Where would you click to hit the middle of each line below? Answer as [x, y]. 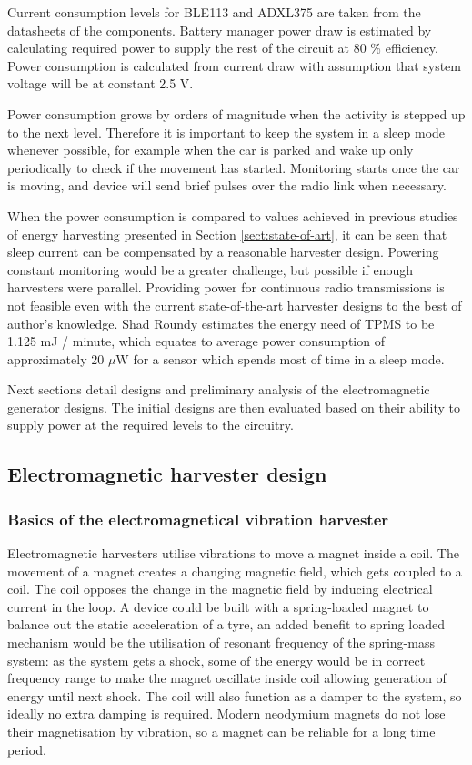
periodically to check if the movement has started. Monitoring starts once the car [234, 167]
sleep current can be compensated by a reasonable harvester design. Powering [223, 252]
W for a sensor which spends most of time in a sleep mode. [280, 358]
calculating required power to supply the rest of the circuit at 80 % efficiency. [223, 48]
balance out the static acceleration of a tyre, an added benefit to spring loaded [226, 624]
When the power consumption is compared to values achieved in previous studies [233, 215]
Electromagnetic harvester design [167, 474]
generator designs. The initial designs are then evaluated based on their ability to [234, 407]
